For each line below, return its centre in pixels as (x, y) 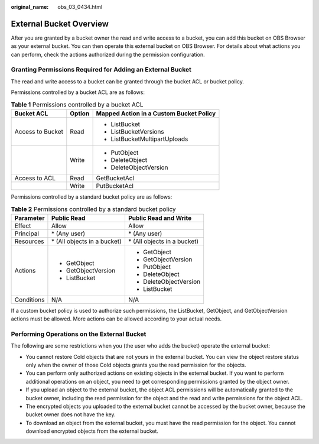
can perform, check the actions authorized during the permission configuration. (108, 54)
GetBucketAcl (115, 178)
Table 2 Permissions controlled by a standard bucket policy (93, 209)
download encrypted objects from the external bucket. (92, 431)
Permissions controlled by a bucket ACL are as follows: (78, 92)
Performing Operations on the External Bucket (79, 334)
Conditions (30, 300)
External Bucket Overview (60, 24)
